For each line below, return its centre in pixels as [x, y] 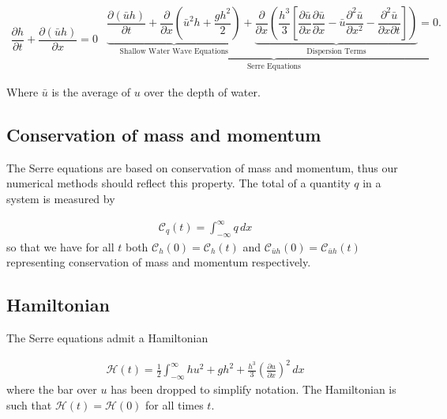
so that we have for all [60, 246]
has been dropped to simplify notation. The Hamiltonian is [254, 389]
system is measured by [61, 198]
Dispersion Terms [336, 51]
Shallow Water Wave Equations [174, 51]
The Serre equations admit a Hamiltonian [107, 338]
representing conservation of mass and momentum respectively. [159, 262]
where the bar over [52, 389]
